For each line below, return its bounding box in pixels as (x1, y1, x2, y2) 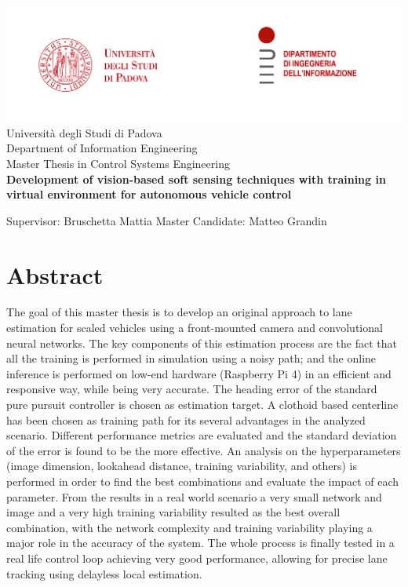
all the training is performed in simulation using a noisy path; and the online (6, 350, 377, 366)
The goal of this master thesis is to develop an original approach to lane (6, 304, 352, 320)
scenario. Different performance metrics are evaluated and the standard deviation (6, 427, 397, 443)
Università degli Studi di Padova (6, 124, 162, 140)
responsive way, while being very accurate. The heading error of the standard (6, 381, 377, 397)
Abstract (6, 258, 104, 290)
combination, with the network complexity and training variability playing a (6, 519, 373, 535)
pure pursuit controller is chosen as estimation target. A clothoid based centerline (6, 396, 399, 412)
